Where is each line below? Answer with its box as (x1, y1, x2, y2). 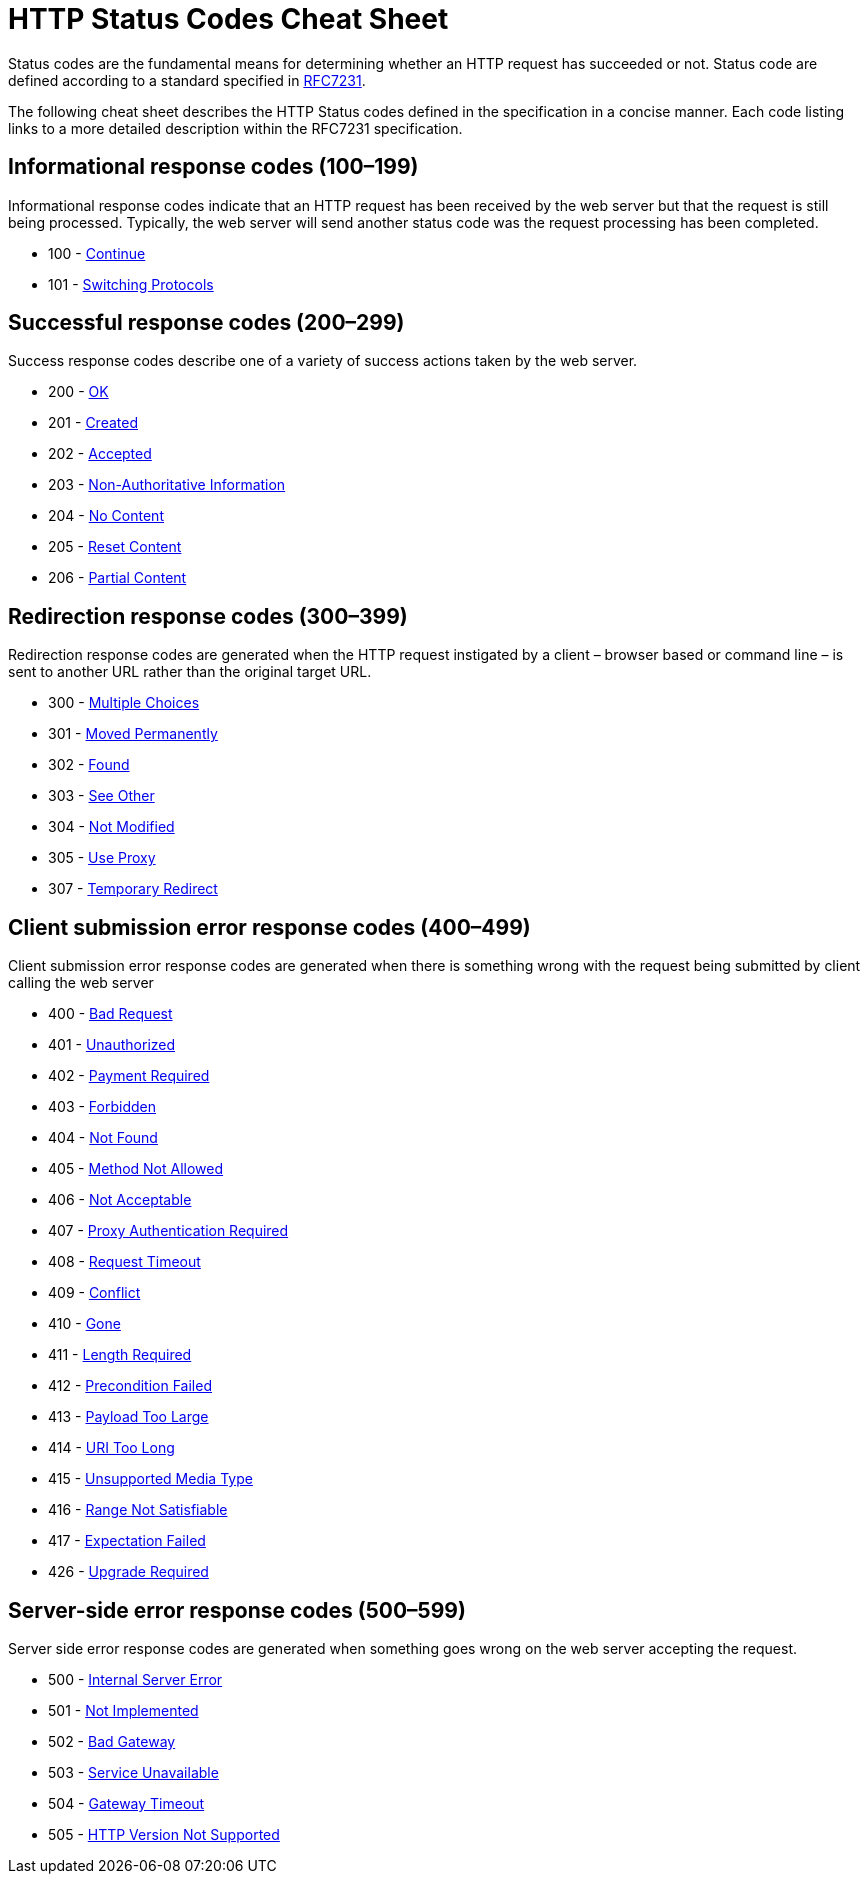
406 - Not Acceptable (48, 1191, 192, 1209)
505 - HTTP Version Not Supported (48, 1825, 280, 1843)
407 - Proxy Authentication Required (48, 1222, 289, 1240)
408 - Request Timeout (48, 1253, 201, 1271)
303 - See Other (48, 787, 155, 805)
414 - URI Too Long (48, 1439, 175, 1457)
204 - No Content (48, 507, 164, 525)
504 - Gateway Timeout (48, 1794, 205, 1812)
